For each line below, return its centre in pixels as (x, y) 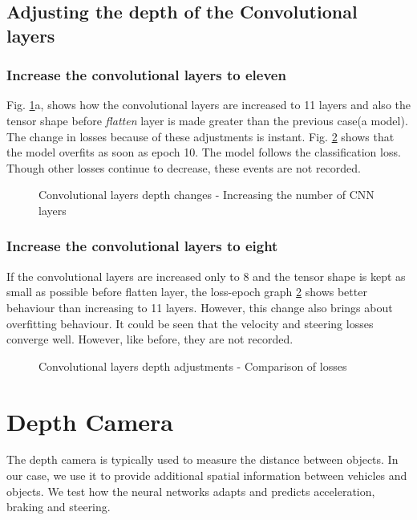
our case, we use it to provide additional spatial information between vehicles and (207, 475)
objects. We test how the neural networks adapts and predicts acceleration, (191, 491)
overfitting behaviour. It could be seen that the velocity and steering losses (190, 323)
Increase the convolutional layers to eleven (146, 75)
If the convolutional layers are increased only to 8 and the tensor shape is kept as (206, 276)
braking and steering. (59, 507)
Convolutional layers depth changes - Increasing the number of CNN (206, 195)
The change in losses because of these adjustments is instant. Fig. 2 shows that (200, 136)
